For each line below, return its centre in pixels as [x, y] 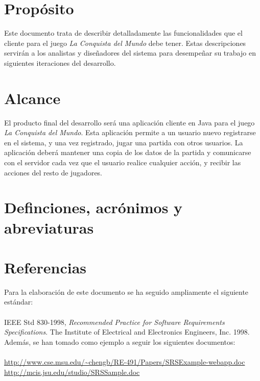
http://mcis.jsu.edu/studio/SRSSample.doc [72, 372]
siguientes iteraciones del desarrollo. [60, 62]
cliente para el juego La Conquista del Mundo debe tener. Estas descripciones [125, 43]
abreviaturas [49, 227]
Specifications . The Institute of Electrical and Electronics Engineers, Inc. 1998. [127, 332]
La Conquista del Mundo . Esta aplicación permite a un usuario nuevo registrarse [130, 132]
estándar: [19, 302]
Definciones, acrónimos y [93, 207]
